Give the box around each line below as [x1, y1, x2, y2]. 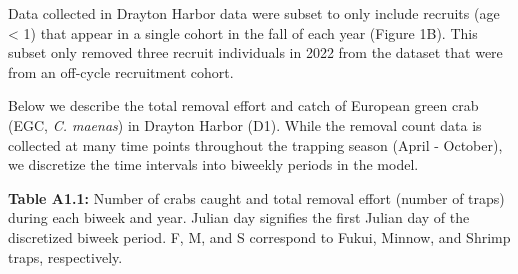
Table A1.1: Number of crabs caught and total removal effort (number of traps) [8, 187, 505, 208]
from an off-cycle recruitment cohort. [8, 61, 234, 82]
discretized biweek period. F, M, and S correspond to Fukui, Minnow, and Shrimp [8, 226, 511, 247]
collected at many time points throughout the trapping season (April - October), [8, 134, 503, 155]
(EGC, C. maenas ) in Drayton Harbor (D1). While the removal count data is [8, 114, 482, 135]
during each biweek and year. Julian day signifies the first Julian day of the [8, 207, 470, 228]
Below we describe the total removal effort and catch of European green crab [8, 95, 479, 116]
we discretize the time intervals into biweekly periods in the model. [8, 154, 419, 175]
